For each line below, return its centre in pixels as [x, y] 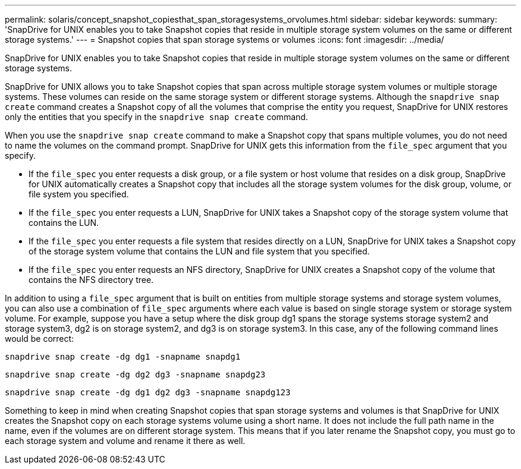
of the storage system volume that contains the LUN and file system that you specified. [199, 251]
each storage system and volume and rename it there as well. [125, 441]
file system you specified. [79, 194]
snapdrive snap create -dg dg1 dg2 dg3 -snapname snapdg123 [148, 392]
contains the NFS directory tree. [91, 280]
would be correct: [40, 339]
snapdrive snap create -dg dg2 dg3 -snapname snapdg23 [135, 374]
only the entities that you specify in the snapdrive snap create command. [156, 117]
